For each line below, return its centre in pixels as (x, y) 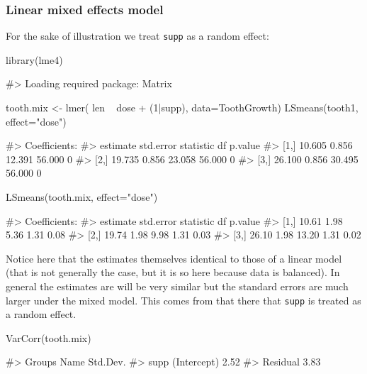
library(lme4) (34, 59)
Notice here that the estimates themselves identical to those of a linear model (174, 258)
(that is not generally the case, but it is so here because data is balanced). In (173, 272)
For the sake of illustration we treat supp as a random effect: (137, 36)
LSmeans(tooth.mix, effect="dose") (82, 197)
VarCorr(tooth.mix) (49, 337)
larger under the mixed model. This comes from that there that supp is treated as (183, 300)
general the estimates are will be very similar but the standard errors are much (177, 286)
